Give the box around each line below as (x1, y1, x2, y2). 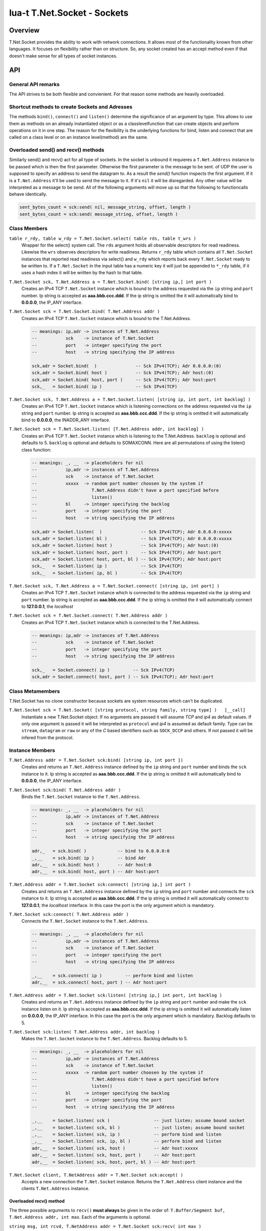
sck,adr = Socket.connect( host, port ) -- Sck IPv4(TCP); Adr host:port (32, 674, 214, 680)
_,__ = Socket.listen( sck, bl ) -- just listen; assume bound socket (32, 1125, 245, 1130)
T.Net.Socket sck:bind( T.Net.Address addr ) (9, 787, 121, 793)
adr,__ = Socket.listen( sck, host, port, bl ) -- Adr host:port (32, 1159, 196, 1165)
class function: (21, 447, 52, 453)
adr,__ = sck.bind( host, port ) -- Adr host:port (32, 869, 160, 875)
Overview (9, 26, 40, 34)
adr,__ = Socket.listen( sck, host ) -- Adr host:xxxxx (32, 1145, 199, 1151)
